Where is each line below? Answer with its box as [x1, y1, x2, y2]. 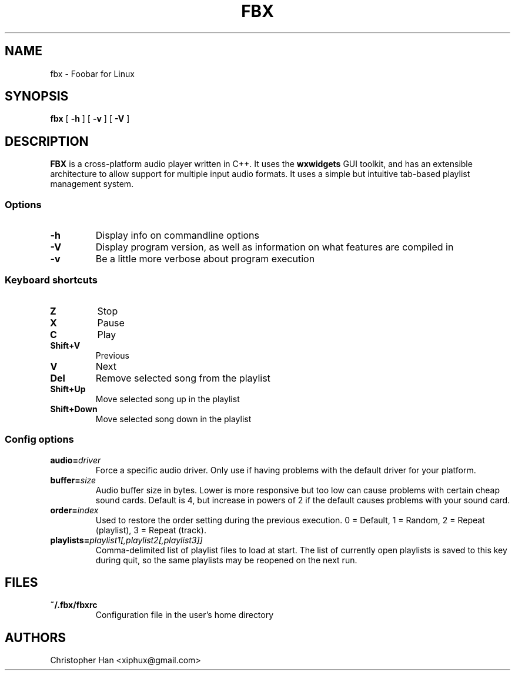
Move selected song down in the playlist [95, 413, 252, 424]
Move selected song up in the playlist [95, 393, 240, 404]
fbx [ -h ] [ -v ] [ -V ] [50, 113, 130, 124]
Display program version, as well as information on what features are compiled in [95, 241, 454, 253]
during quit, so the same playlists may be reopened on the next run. [95, 554, 357, 565]
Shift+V [50, 340, 81, 350]
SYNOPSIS [5, 89, 69, 104]
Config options [5, 433, 74, 446]
